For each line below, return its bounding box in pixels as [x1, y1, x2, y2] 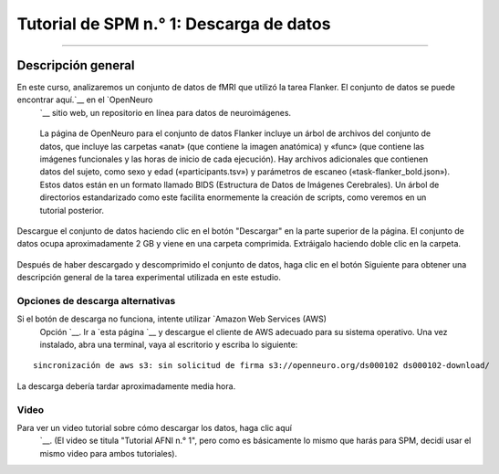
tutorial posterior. [39, 205, 105, 216]
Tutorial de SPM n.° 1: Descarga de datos [16, 14, 331, 34]
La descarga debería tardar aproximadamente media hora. [16, 380, 236, 392]
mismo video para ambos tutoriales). [39, 448, 178, 458]
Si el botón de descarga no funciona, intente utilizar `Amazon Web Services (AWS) [16, 313, 327, 324]
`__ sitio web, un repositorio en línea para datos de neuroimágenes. [39, 107, 292, 118]
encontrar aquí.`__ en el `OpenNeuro [16, 94, 153, 105]
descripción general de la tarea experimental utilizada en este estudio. [16, 272, 282, 283]
